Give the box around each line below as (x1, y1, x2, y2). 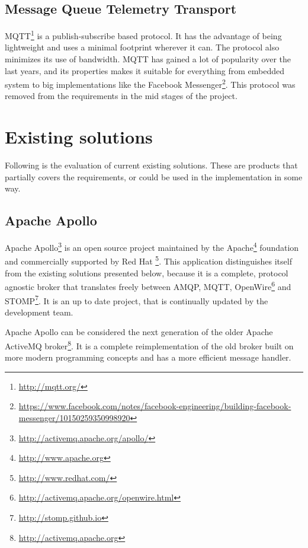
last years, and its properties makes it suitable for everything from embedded (5, 64, 285, 77)
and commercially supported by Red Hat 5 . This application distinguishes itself (5, 253, 292, 267)
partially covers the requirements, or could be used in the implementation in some (5, 170, 303, 183)
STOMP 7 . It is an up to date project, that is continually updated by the (5, 292, 268, 307)
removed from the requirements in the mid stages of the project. (5, 90, 238, 102)
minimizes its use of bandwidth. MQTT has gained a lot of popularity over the (5, 53, 291, 65)
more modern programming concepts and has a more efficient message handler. (5, 351, 291, 364)
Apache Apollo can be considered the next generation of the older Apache (5, 326, 273, 338)
